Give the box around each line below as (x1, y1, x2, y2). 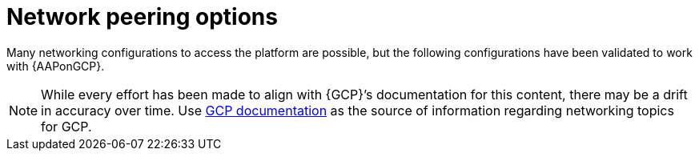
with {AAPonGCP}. (6, 58, 105, 73)
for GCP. (41, 118, 92, 135)
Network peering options (6, 3, 278, 30)
